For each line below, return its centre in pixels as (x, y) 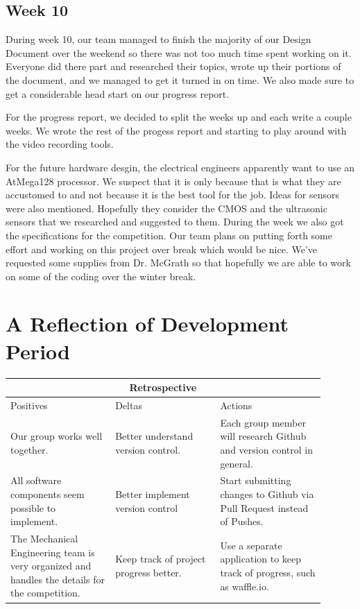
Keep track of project (161, 559)
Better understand (154, 436)
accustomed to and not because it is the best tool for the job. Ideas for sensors (172, 195)
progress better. (148, 573)
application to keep (261, 559)
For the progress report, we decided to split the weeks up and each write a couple (179, 117)
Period (38, 351)
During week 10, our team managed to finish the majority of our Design (158, 39)
